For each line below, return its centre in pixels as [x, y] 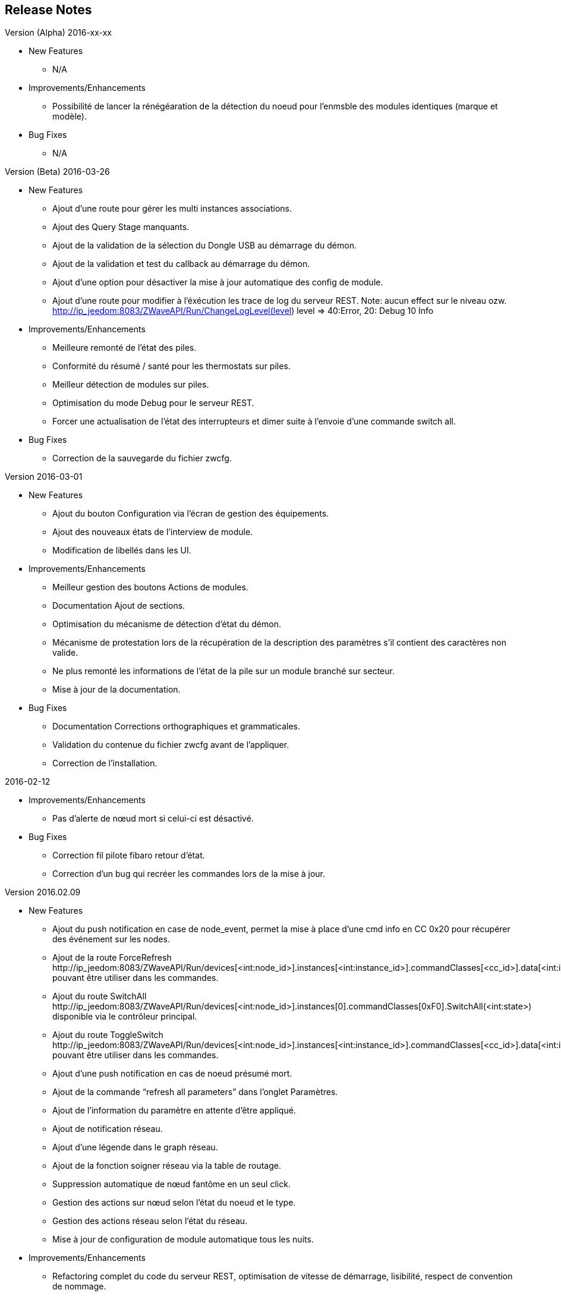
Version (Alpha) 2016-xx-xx [58, 33]
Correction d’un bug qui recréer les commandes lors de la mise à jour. [189, 874]
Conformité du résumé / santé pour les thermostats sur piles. [171, 366]
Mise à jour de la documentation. [116, 690]
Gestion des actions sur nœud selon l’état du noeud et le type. [174, 1203]
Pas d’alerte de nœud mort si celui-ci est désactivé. [153, 819]
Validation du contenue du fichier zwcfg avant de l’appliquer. [171, 745]
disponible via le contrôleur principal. [125, 1017]
